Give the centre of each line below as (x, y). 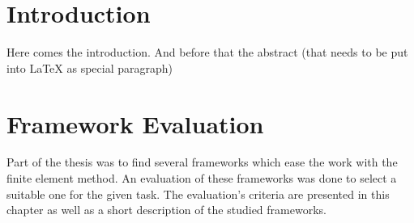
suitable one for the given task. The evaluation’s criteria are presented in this (198, 194)
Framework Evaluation (135, 123)
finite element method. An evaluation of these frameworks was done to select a (202, 178)
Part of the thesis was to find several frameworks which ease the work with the (202, 162)
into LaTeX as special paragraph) (90, 67)
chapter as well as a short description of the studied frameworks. (166, 210)
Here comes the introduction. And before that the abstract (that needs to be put (207, 52)
